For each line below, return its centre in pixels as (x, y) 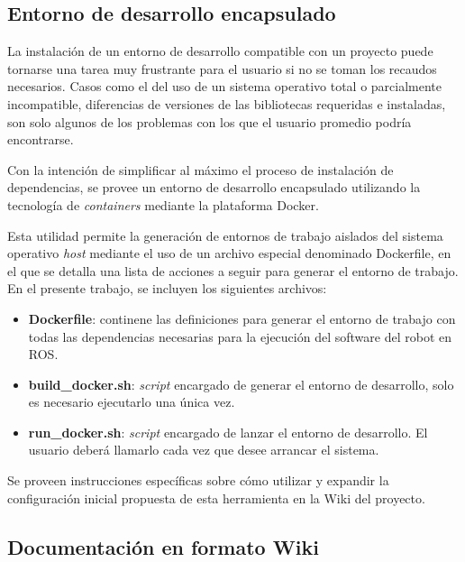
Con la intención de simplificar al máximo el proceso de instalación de (201, 169)
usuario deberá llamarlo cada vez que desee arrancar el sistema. (204, 450)
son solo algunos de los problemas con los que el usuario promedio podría (210, 121)
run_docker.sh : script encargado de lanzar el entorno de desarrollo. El (228, 432)
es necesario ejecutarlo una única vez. (132, 402)
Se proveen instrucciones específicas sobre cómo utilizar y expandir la (198, 480)
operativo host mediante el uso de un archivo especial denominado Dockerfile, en (229, 253)
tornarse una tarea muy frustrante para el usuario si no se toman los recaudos (222, 68)
